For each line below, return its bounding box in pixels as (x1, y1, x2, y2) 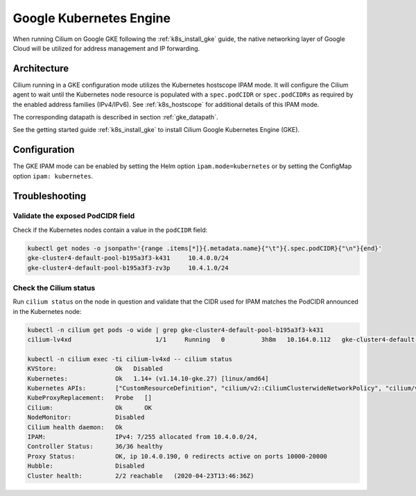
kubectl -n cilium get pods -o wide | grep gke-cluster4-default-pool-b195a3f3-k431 (27, 326, 324, 333)
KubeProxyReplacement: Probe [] (27, 394, 153, 402)
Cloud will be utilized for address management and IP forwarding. (12, 44, 200, 52)
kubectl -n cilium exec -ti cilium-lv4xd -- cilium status (27, 355, 232, 363)
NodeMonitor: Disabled (27, 413, 145, 422)
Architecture (12, 63, 69, 74)
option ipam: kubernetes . (12, 172, 94, 180)
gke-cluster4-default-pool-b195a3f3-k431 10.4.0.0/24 (27, 254, 229, 262)
